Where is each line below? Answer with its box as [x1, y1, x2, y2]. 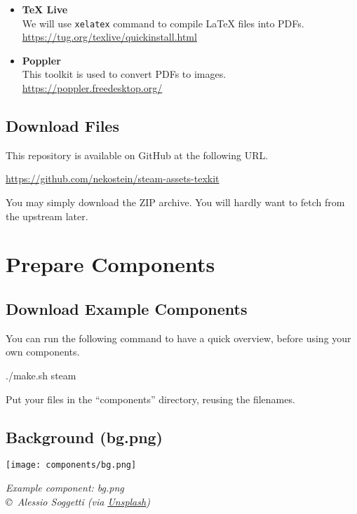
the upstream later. [6, 208, 88, 223]
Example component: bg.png [6, 480, 124, 495]
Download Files [6, 115, 119, 137]
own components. [6, 344, 80, 359]
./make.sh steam [6, 367, 76, 382]
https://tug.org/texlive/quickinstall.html [22, 29, 197, 44]
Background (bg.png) [6, 426, 163, 447]
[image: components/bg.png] [6, 460, 137, 471]
